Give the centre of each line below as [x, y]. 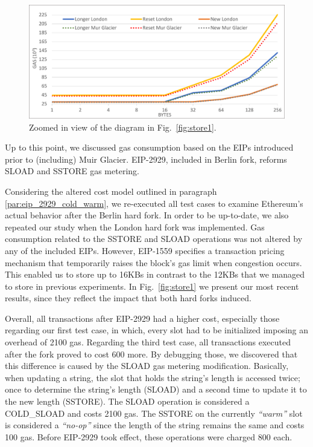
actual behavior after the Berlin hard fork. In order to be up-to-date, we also [147, 215]
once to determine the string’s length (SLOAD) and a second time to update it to [156, 389]
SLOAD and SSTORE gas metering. [72, 171]
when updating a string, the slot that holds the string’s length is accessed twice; [153, 377]
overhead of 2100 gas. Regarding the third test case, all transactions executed [148, 342]
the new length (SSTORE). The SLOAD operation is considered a [127, 401]
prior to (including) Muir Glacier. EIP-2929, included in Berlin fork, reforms [146, 159]
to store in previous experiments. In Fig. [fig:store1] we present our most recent [152, 286]
